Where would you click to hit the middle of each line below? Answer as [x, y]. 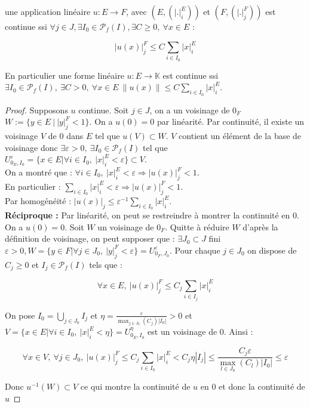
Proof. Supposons [36, 110]
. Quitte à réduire [197, 226]
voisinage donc [31, 147]
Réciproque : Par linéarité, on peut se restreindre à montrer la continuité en [148, 215]
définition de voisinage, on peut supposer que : [90, 238]
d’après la [260, 226]
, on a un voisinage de [190, 110]
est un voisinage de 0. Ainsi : [200, 332]
